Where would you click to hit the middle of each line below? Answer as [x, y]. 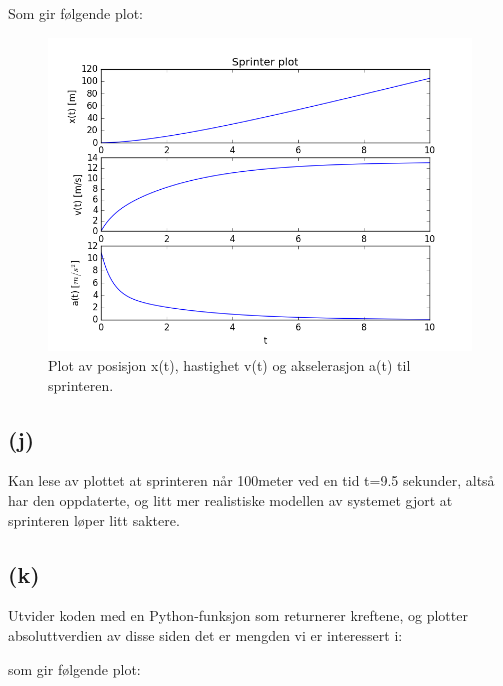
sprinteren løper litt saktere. [94, 519]
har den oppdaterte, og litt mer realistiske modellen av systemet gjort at [230, 499]
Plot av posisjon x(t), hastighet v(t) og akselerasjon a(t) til [229, 364]
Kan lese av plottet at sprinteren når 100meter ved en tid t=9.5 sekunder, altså [251, 480]
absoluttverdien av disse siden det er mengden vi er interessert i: [205, 634]
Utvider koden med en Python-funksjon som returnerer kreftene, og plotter [238, 615]
